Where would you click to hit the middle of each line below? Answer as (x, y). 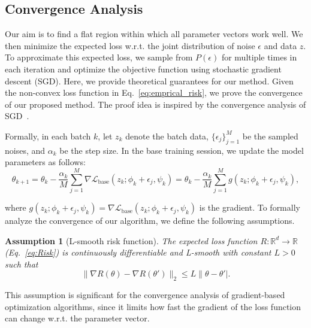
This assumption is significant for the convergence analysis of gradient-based (145, 295)
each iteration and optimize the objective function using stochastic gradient (143, 69)
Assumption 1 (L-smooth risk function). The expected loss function (131, 240)
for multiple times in (259, 57)
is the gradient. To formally (250, 207)
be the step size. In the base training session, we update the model (182, 150)
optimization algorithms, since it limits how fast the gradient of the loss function (153, 306)
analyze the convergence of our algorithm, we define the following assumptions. (150, 221)
